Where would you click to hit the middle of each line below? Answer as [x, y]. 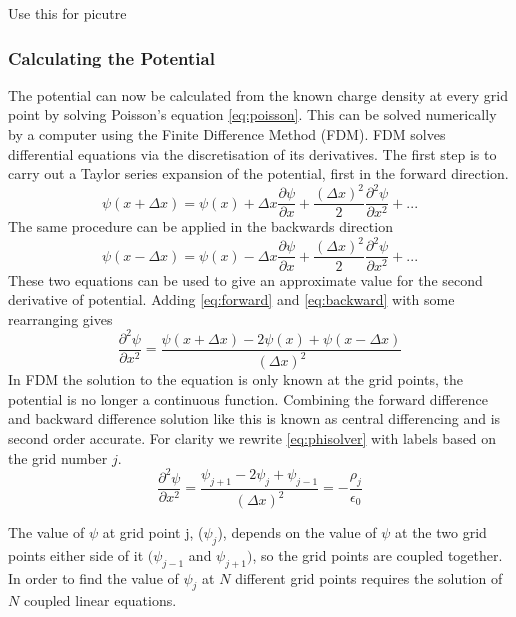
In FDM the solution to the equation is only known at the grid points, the [235, 379]
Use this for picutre [67, 13]
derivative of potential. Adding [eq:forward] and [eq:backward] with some [231, 299]
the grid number [58, 457]
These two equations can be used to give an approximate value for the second [245, 279]
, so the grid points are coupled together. [377, 554]
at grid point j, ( [153, 532]
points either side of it [76, 554]
